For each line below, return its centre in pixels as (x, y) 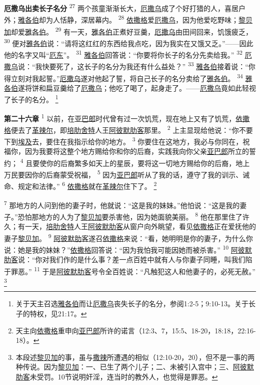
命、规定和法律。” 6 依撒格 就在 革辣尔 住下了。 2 (80, 185)
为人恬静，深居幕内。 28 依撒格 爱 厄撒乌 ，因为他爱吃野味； (142, 19)
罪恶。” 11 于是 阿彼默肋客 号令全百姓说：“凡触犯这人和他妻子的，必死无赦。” (133, 270)
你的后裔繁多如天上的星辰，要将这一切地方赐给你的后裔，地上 (148, 163)
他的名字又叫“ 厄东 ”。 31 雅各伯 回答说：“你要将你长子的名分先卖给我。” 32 (123, 54)
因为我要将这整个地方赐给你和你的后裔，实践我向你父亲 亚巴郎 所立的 (137, 151)
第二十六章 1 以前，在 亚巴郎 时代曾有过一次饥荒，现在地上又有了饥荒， (120, 117)
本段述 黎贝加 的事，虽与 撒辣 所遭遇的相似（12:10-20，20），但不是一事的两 (135, 357)
